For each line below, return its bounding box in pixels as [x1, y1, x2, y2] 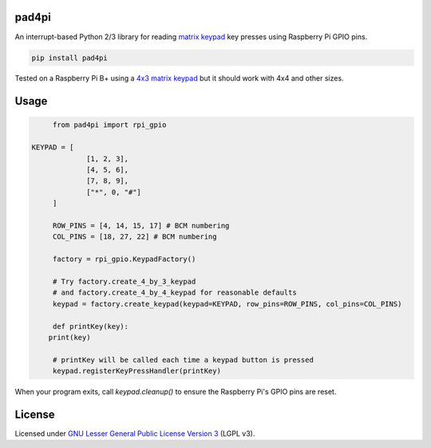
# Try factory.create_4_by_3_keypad [52, 276, 196, 286]
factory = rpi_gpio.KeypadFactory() [52, 255, 196, 264]
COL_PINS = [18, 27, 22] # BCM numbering [52, 232, 217, 241]
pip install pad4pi [31, 53, 108, 62]
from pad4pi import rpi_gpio [52, 121, 167, 129]
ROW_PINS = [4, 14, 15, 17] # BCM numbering [52, 221, 230, 230]
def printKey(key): [52, 322, 129, 331]
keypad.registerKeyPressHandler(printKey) [52, 367, 221, 375]
